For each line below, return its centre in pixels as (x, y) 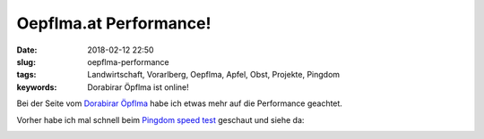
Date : (27, 50)
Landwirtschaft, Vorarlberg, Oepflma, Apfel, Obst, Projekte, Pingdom (214, 75)
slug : (26, 61)
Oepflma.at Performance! (114, 23)
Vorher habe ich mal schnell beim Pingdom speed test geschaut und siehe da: (160, 119)
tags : (26, 75)
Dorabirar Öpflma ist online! (138, 87)
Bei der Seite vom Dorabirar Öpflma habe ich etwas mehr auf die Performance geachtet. (179, 103)
